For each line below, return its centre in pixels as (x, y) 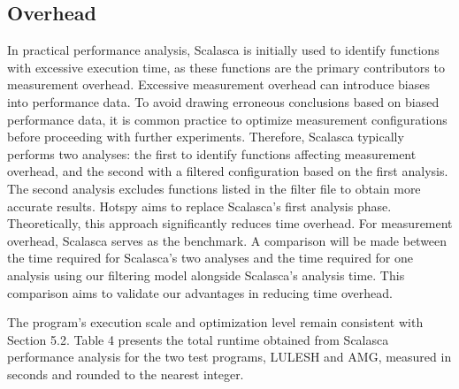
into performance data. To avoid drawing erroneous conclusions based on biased (223, 101)
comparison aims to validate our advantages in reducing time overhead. (200, 292)
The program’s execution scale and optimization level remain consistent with (215, 322)
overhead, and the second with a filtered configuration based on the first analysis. (228, 171)
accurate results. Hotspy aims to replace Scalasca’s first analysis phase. (199, 206)
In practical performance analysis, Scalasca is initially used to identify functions (223, 50)
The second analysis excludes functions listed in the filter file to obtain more (214, 188)
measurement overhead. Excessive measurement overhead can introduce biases (218, 84)
